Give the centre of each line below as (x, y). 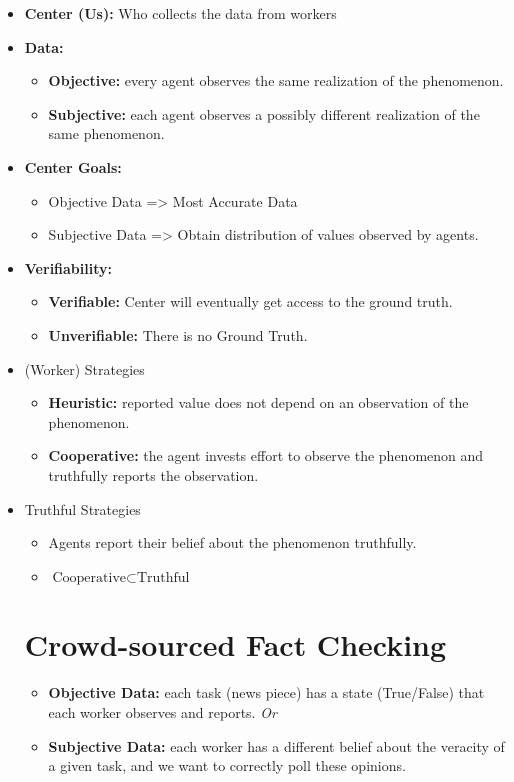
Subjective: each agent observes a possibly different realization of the (264, 113)
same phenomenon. (106, 133)
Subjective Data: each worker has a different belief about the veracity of (276, 745)
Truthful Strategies (82, 508)
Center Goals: (73, 166)
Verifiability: (68, 267)
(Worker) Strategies (84, 368)
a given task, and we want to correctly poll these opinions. (227, 765)
